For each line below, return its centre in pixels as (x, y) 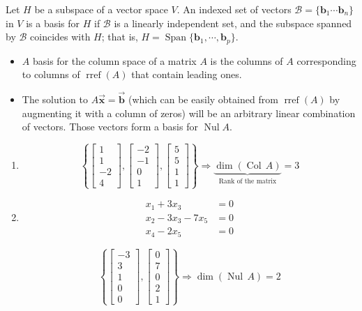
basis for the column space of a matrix (114, 60)
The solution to (55, 99)
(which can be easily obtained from (203, 99)
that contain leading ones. (187, 74)
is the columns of (247, 60)
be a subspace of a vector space (101, 9)
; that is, (120, 37)
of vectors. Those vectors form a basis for (110, 127)
